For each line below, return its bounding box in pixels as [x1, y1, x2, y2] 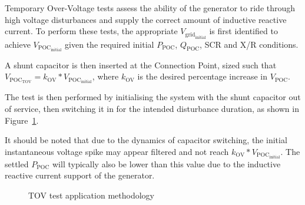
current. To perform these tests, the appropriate [5, 25, 178, 37]
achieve [5, 38, 31, 50]
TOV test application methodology [28, 189, 154, 201]
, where [92, 70, 119, 82]
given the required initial [65, 38, 154, 50]
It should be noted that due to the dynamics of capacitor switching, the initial [5, 134, 287, 146]
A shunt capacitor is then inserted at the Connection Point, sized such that [5, 58, 277, 71]
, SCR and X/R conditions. [200, 38, 299, 50]
